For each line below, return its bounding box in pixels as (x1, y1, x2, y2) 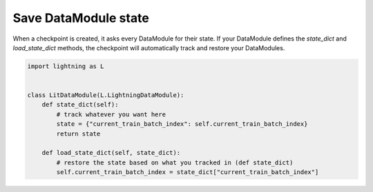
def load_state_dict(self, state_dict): (41, 149, 181, 157)
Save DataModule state (12, 10, 150, 25)
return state (56, 129, 101, 138)
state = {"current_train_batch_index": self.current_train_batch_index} (56, 120, 308, 128)
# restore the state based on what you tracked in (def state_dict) (56, 158, 294, 167)
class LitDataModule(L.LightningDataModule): (27, 92, 184, 99)
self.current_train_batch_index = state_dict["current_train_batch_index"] (56, 169, 319, 176)
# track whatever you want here (56, 110, 166, 118)
